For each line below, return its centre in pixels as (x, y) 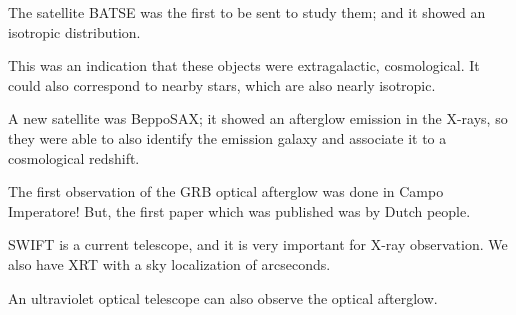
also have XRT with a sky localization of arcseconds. (169, 263)
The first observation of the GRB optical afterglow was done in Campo (226, 191)
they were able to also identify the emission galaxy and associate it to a (227, 137)
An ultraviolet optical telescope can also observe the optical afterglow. (223, 297)
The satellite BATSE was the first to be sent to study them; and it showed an (247, 12)
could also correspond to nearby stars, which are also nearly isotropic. (222, 84)
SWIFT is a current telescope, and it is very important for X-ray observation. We (258, 244)
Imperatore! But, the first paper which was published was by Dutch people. (239, 210)
